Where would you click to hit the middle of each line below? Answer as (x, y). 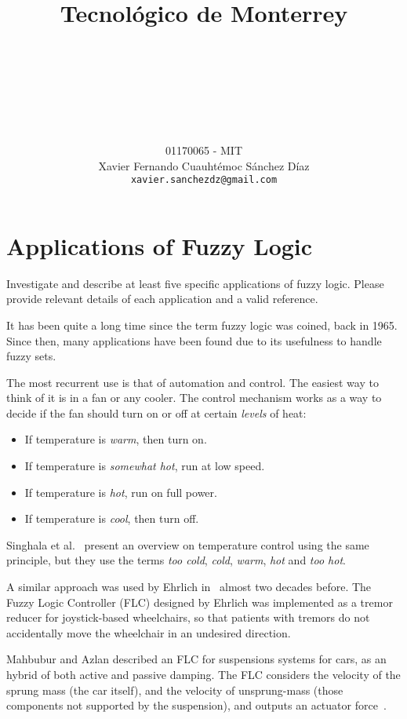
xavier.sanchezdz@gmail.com (204, 180)
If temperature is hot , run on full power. (121, 492)
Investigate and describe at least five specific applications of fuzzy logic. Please (195, 283)
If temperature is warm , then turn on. (116, 439)
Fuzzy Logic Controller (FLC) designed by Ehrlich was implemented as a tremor (200, 602)
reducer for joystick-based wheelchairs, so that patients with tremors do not (188, 617)
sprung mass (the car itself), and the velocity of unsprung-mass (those (175, 690)
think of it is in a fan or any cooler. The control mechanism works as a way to (194, 398)
